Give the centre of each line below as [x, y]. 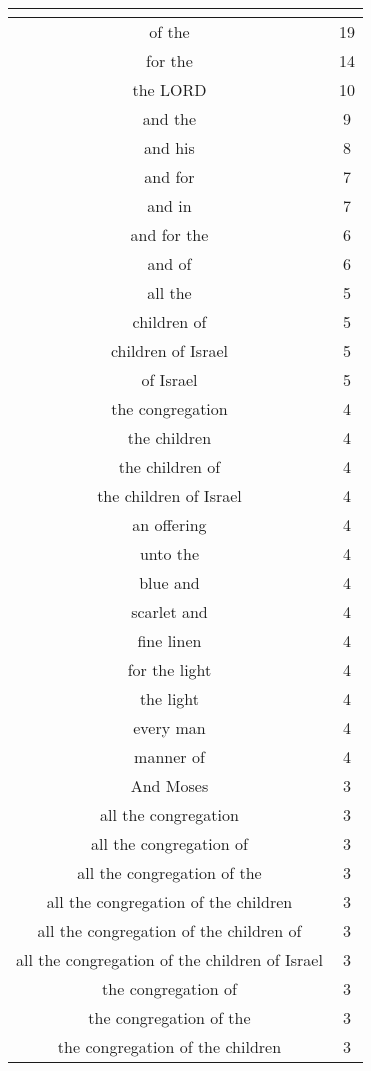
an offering [169, 524]
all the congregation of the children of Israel [169, 959]
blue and [169, 582]
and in [169, 205]
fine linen [169, 640]
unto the [169, 553]
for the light [169, 669]
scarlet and [169, 611]
